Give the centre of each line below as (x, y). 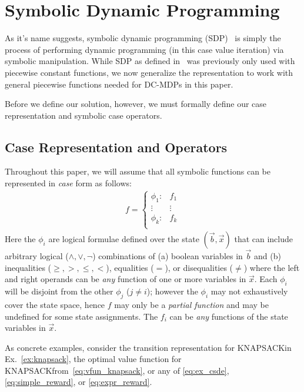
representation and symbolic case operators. (83, 115)
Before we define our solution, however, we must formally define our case (136, 104)
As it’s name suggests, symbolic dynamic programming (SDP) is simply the (143, 38)
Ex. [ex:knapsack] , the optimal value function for (93, 359)
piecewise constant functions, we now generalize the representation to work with (149, 72)
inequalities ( (28, 267)
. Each (266, 279)
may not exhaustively (249, 291)
